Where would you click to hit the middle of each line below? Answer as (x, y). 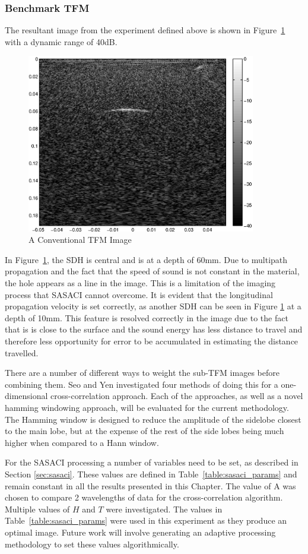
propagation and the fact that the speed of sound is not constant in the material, (152, 271)
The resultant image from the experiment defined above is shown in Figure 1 (145, 30)
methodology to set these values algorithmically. (92, 544)
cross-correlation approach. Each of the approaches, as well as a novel (177, 396)
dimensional (26, 396)
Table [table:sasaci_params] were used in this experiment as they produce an (146, 520)
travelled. (22, 352)
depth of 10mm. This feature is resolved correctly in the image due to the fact (147, 317)
